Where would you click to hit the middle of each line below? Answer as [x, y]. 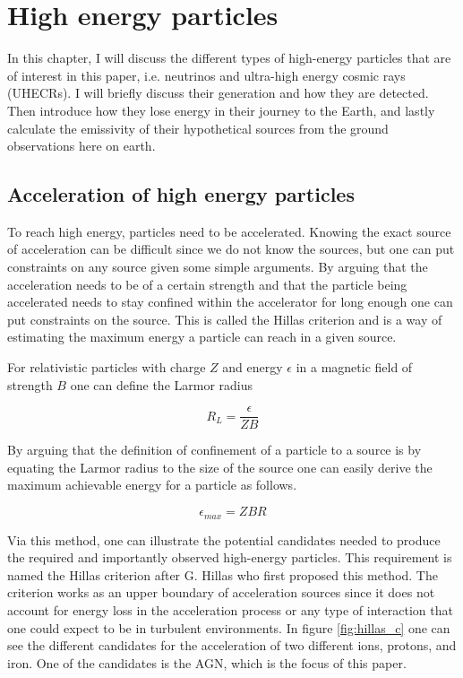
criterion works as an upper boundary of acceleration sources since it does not [221, 592]
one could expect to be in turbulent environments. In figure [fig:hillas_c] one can [229, 627]
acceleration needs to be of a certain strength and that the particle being [207, 284]
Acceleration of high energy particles [181, 194]
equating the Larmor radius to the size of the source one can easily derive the [220, 467]
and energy [253, 367]
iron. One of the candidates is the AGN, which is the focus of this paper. [207, 662]
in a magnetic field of [354, 367]
